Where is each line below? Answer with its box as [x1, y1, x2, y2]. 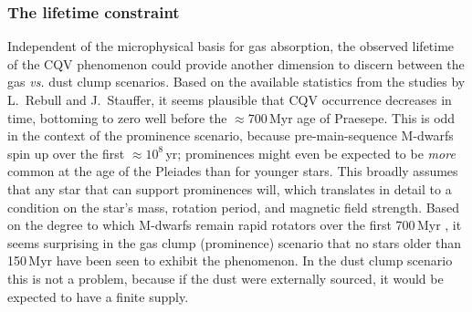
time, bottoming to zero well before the [7, 108, 227, 127]
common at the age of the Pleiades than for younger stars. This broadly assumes [7, 161, 458, 181]
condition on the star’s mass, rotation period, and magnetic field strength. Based [7, 197, 460, 216]
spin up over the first [7, 143, 125, 162]
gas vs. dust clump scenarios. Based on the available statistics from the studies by [7, 72, 466, 91]
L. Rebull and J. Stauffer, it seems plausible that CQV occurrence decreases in [7, 90, 452, 109]
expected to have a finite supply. [7, 286, 189, 306]
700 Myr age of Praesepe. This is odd [247, 108, 456, 127]
